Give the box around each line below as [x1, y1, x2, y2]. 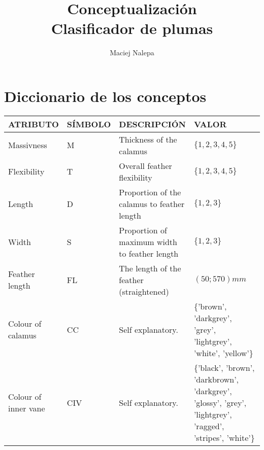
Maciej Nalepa [110, 47, 154, 58]
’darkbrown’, [193, 373, 239, 385]
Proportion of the [119, 186, 181, 198]
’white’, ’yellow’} [193, 347, 253, 359]
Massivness [8, 139, 47, 151]
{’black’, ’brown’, [193, 361, 255, 373]
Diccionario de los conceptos [4, 85, 207, 106]
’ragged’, [193, 420, 224, 432]
